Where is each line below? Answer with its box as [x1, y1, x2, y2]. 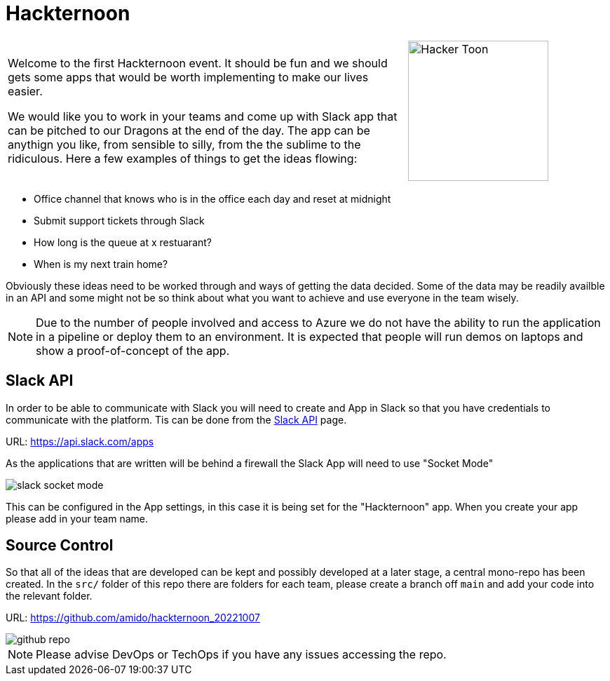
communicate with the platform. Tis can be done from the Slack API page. [6, 413, 347, 426]
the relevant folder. [6, 590, 93, 602]
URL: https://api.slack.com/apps [6, 435, 154, 447]
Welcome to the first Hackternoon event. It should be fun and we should [8, 55, 388, 70]
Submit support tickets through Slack [34, 214, 205, 227]
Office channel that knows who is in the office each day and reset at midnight [34, 192, 391, 205]
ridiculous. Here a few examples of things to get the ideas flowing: [8, 151, 358, 166]
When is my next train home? [34, 257, 168, 270]
